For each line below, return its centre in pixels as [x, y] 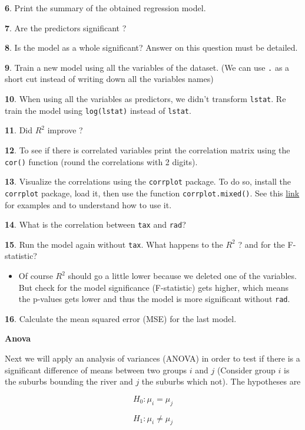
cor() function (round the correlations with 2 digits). [101, 161]
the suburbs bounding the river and [69, 381]
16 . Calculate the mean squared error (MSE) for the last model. [121, 318]
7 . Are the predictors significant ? [66, 27]
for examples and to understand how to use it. [88, 204]
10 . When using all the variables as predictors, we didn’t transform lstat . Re [145, 99]
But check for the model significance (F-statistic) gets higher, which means [153, 287]
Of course [36, 275]
